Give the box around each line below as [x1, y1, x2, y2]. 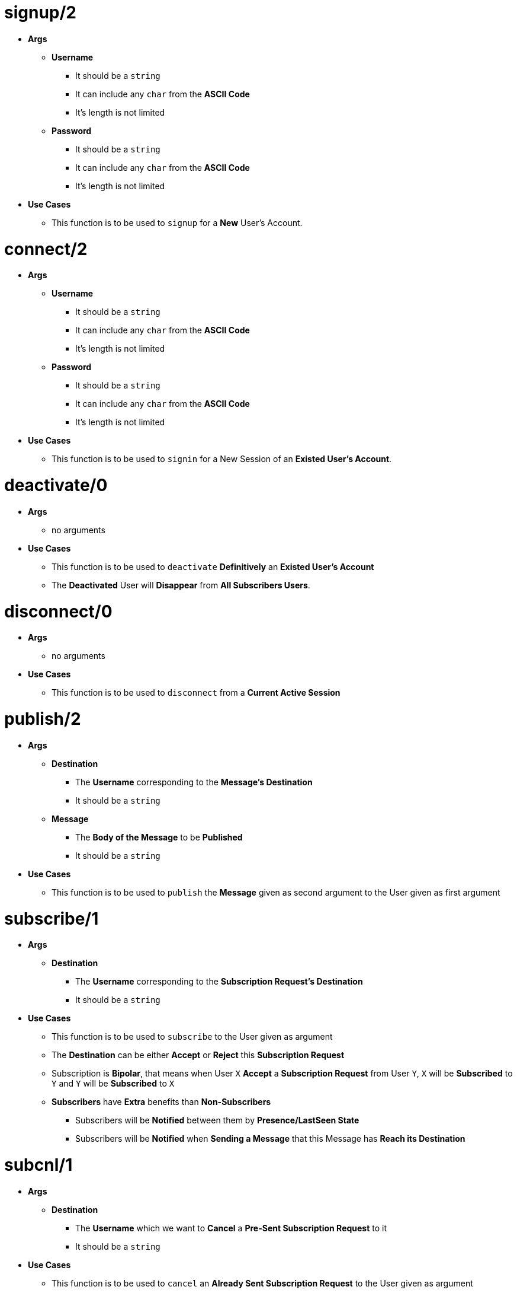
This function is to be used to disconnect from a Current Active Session [52, 687, 341, 698]
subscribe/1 [4, 908, 99, 929]
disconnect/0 [4, 601, 113, 622]
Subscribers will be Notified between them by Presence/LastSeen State [75, 1115, 359, 1126]
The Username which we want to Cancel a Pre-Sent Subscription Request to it [75, 1222, 387, 1233]
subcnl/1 [4, 1155, 73, 1175]
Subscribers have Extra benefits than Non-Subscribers [52, 1097, 271, 1107]
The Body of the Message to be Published [75, 832, 243, 842]
